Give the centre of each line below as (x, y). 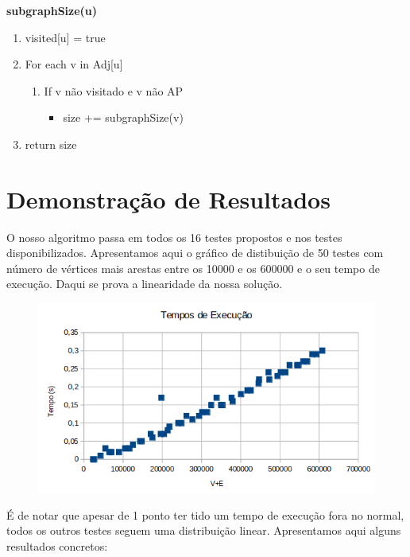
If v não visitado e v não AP (114, 90)
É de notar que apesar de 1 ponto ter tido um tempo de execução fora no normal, (205, 514)
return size (51, 144)
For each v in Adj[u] (74, 64)
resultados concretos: (57, 546)
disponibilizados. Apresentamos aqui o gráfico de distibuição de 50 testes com (195, 253)
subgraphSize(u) (52, 10)
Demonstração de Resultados (168, 199)
